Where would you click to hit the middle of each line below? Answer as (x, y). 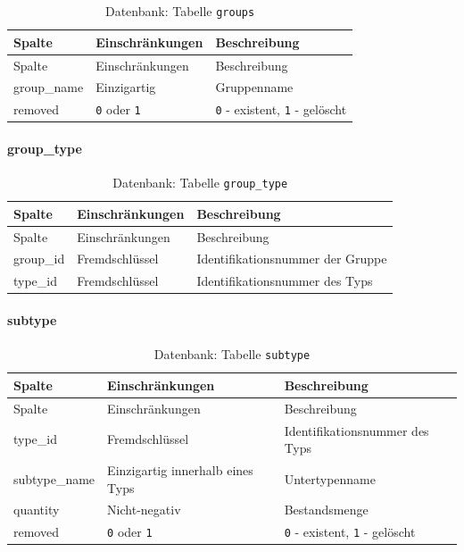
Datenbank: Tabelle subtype (232, 354)
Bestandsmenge (326, 510)
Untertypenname (330, 478)
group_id (39, 259)
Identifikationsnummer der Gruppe (292, 259)
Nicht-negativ (144, 510)
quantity (37, 510)
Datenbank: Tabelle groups (180, 11)
